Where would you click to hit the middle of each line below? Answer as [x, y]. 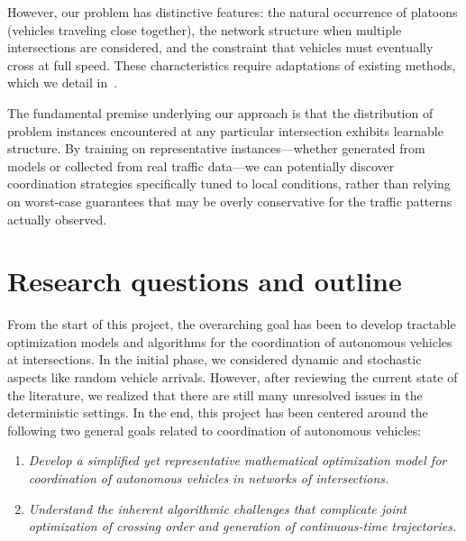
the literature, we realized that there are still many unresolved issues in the [215, 394]
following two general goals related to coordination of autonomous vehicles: [215, 430]
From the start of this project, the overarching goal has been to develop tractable [232, 324]
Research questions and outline [205, 281]
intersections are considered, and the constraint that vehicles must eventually [220, 47]
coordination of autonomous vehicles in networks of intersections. [209, 478]
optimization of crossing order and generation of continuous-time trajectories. [242, 526]
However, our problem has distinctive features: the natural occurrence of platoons [233, 12]
